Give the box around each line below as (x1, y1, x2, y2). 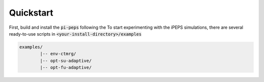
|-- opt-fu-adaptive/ (40, 65, 92, 70)
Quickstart (9, 7, 54, 18)
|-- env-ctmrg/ (40, 51, 77, 57)
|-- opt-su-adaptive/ (40, 58, 92, 63)
